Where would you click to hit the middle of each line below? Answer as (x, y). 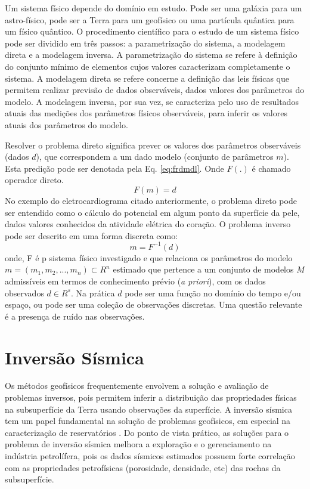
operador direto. (34, 180)
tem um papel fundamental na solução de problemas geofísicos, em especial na (148, 421)
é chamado (271, 168)
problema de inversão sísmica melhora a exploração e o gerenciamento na (138, 444)
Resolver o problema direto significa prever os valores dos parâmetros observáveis (153, 145)
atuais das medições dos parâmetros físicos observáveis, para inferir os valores (146, 113)
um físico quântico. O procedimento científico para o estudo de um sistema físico (152, 31)
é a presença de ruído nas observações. (75, 316)
